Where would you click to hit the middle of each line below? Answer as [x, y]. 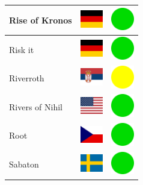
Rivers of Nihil [36, 106]
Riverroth [27, 78]
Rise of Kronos [41, 20]
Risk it [22, 49]
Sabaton [24, 164]
